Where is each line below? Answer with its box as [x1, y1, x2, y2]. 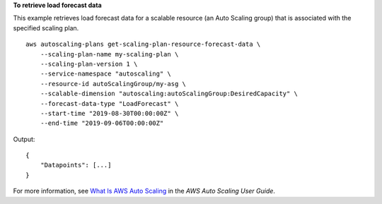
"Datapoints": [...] [40, 161, 112, 169]
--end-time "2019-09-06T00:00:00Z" [40, 119, 164, 127]
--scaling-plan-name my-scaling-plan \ [40, 50, 179, 58]
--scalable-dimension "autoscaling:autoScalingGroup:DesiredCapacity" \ [40, 90, 299, 98]
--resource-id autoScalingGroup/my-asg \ [40, 80, 187, 88]
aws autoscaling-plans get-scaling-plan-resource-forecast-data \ [25, 40, 261, 49]
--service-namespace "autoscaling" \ [40, 70, 171, 78]
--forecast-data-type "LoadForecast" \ [40, 100, 179, 107]
